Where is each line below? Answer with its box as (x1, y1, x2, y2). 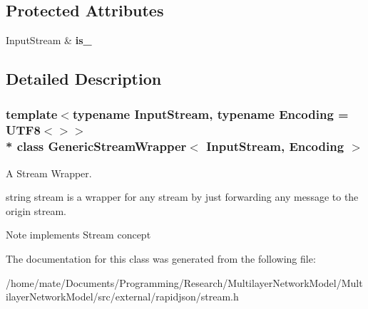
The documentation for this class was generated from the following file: (6, 251, 316, 266)
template (6, 105, 58, 122)
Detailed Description (6, 68, 162, 90)
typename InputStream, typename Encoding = (72, 105, 349, 122)
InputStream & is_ (6, 33, 92, 48)
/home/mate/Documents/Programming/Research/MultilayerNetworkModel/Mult (6, 275, 363, 290)
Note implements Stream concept (6, 227, 151, 242)
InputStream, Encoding (206, 137, 344, 155)
